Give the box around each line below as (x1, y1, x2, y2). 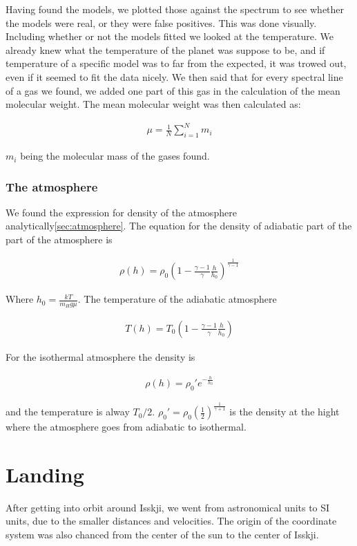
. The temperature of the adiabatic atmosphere (77, 292, 277, 306)
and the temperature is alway (6, 404, 130, 419)
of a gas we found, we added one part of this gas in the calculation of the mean (6, 83, 340, 97)
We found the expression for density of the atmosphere (6, 205, 237, 219)
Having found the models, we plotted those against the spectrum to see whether (6, 2, 345, 16)
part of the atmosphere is (6, 232, 113, 247)
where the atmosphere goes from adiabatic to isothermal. (6, 420, 247, 434)
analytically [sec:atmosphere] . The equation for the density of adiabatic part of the (6, 218, 352, 233)
